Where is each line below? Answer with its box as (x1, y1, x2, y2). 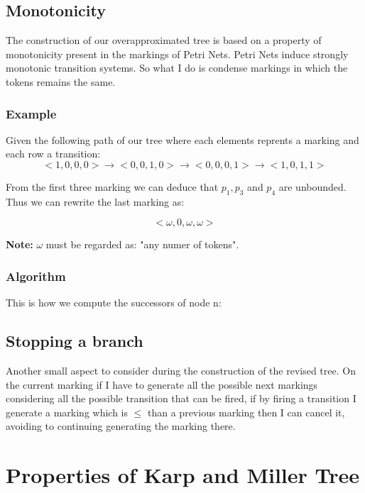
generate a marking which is (6, 404, 129, 419)
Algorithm (6, 267, 66, 284)
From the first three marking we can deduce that (6, 179, 219, 194)
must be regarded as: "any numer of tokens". (45, 237, 239, 252)
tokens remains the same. (6, 74, 116, 89)
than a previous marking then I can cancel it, (148, 404, 345, 419)
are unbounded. (278, 179, 347, 194)
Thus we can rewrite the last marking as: (6, 194, 185, 209)
